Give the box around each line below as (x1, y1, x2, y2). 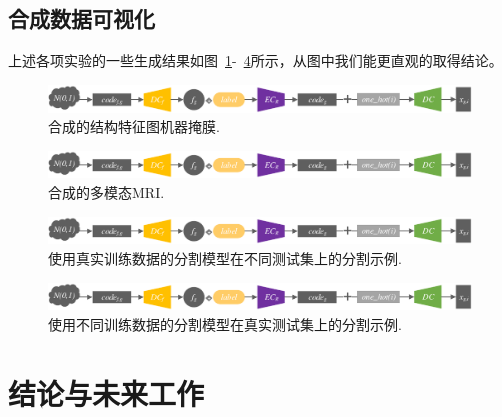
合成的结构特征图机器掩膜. (48, 116, 220, 137)
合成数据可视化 (8, 3, 155, 34)
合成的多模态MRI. (48, 182, 165, 203)
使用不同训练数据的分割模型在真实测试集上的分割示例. (48, 313, 402, 334)
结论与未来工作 (8, 372, 205, 413)
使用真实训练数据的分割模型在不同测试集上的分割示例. (48, 247, 402, 268)
